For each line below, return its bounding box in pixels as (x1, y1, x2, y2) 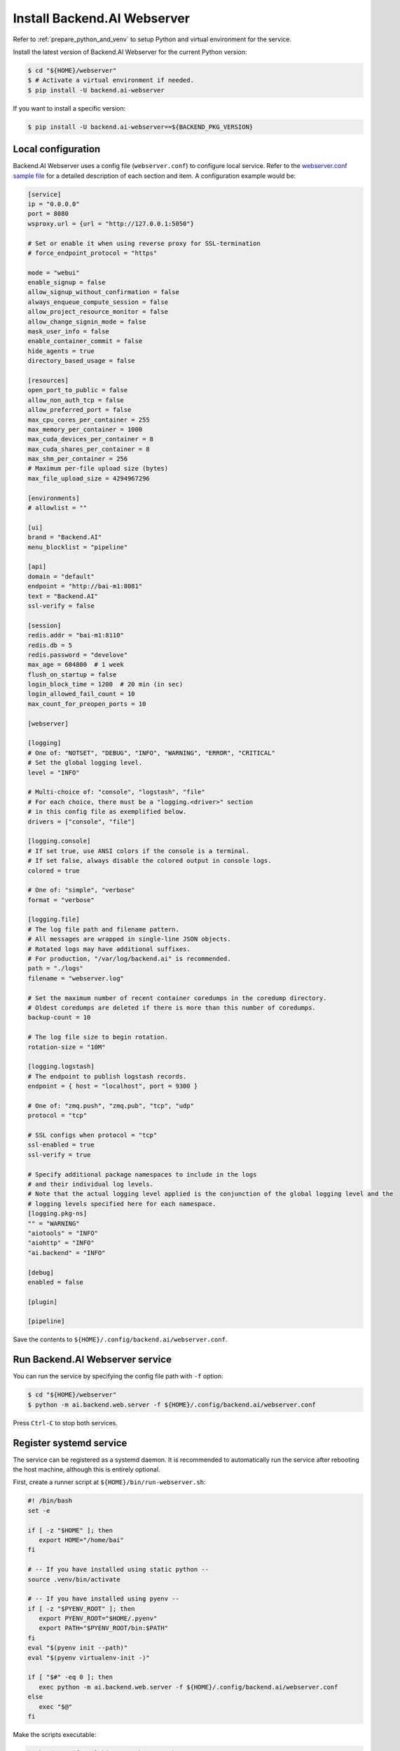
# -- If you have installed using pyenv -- (27, 1595, 180, 1603)
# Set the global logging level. (27, 759, 143, 767)
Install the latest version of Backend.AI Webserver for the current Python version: (13, 48, 247, 56)
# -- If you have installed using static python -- (27, 1565, 209, 1574)
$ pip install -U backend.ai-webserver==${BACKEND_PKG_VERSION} (27, 123, 254, 131)
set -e (27, 1507, 50, 1514)
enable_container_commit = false (27, 337, 143, 345)
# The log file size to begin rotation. (27, 1033, 168, 1041)
